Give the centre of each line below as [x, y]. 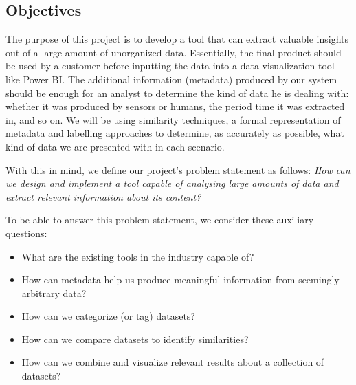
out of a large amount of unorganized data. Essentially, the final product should [174, 52]
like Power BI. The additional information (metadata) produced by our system [171, 79]
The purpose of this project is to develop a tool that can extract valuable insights [177, 39]
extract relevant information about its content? [103, 196]
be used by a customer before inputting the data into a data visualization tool [170, 66]
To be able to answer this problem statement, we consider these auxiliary [160, 220]
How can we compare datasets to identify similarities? [135, 339]
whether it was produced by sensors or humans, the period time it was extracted [175, 106]
